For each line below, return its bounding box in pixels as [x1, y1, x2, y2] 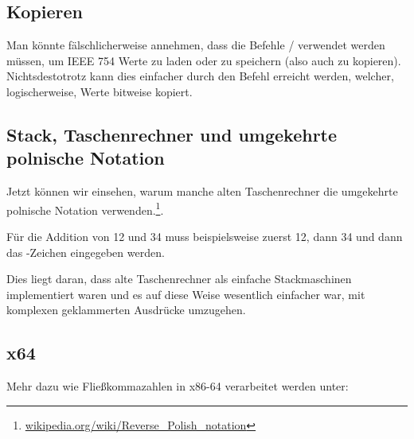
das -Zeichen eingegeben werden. [6, 243, 165, 260]
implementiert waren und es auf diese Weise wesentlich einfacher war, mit [6, 286, 365, 302]
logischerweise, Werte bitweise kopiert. [6, 83, 193, 99]
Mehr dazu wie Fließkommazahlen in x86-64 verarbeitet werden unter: [6, 378, 349, 394]
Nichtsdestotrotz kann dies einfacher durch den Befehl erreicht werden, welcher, [6, 68, 394, 84]
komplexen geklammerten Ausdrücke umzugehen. [6, 301, 246, 318]
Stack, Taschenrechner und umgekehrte [6, 122, 338, 146]
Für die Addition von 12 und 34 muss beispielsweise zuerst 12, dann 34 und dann [6, 228, 403, 245]
